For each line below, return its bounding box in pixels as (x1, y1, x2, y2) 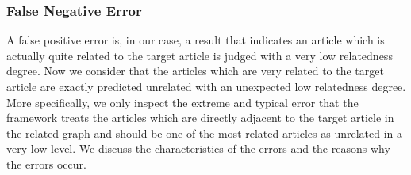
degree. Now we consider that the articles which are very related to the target (6, 63, 384, 79)
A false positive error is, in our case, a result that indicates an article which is (6, 32, 385, 48)
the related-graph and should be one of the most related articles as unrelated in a (6, 124, 403, 141)
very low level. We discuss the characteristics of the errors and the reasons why (6, 140, 390, 157)
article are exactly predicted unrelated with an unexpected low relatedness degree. (6, 78, 406, 94)
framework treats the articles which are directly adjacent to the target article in (6, 109, 394, 126)
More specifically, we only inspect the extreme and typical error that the (6, 93, 359, 110)
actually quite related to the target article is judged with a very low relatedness (6, 47, 393, 63)
